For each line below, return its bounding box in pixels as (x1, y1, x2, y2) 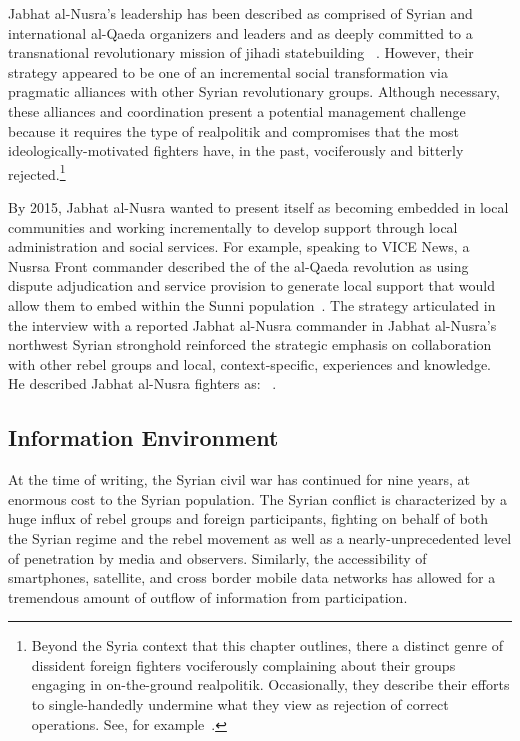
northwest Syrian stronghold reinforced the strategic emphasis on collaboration (8, 334, 492, 355)
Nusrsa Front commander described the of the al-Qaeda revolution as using (8, 255, 469, 276)
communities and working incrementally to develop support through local (8, 216, 458, 237)
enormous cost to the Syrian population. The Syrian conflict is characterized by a (8, 488, 507, 509)
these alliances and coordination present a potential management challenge (8, 100, 466, 121)
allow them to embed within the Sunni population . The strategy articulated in (8, 294, 496, 315)
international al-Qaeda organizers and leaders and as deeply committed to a (8, 22, 473, 43)
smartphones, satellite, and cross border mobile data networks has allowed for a (8, 567, 496, 588)
